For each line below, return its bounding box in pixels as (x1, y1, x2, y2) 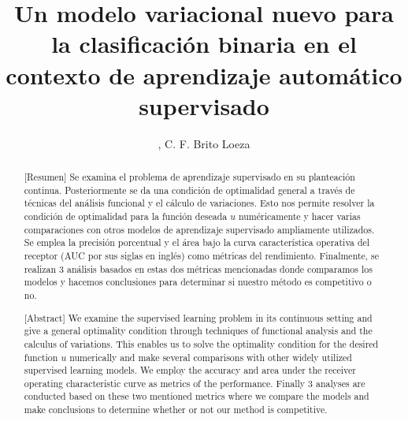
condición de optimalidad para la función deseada (24, 210, 228, 223)
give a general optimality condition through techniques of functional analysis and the (24, 324, 373, 337)
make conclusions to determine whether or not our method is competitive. (24, 403, 328, 416)
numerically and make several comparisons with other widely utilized (69, 350, 352, 363)
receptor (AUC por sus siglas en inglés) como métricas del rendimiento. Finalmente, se (24, 249, 380, 263)
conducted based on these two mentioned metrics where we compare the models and (24, 389, 369, 403)
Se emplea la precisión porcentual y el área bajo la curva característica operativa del (24, 236, 370, 249)
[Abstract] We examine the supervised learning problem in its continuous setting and (24, 311, 373, 324)
